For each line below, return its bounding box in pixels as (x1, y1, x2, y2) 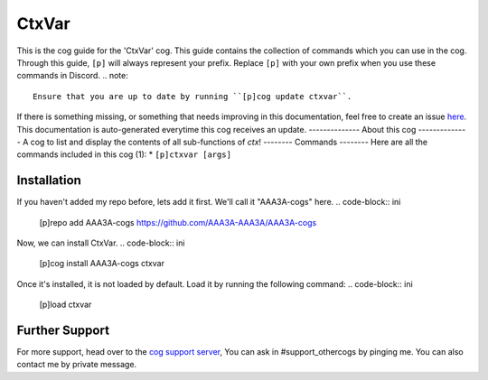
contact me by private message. (16, 359, 137, 370)
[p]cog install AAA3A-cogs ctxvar (39, 258, 164, 269)
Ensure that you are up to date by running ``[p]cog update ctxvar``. (33, 91, 352, 101)
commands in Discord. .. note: (16, 70, 128, 81)
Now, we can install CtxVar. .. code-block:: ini (16, 237, 185, 248)
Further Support (16, 322, 110, 338)
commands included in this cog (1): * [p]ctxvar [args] (16, 149, 232, 160)
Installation (16, 172, 81, 189)
